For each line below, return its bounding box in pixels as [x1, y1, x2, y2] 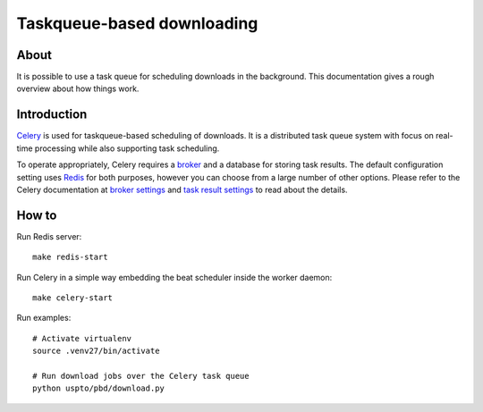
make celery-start [32, 293, 114, 303]
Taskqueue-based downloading [16, 13, 258, 33]
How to [16, 207, 57, 223]
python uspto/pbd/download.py [32, 383, 165, 393]
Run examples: [16, 313, 72, 324]
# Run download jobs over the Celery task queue [32, 371, 250, 381]
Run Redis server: [16, 231, 82, 241]
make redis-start [32, 252, 108, 263]
